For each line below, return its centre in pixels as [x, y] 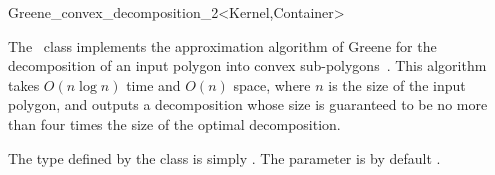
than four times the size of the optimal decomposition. [174, 123]
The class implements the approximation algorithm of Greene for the [222, 45]
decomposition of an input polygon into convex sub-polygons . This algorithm [247, 65]
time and [153, 84]
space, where [272, 84]
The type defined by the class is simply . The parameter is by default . [224, 157]
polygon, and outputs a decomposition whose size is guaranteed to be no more [248, 104]
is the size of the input [397, 84]
